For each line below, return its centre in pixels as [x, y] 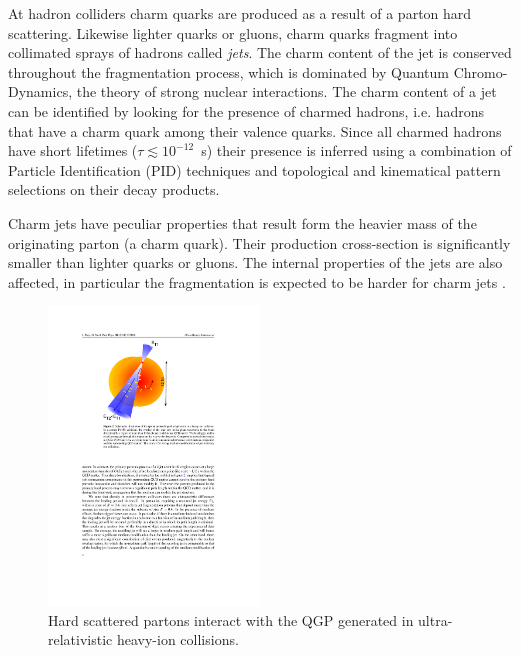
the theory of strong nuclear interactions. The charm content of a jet [286, 91]
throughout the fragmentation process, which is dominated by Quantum [228, 71]
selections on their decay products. [114, 189]
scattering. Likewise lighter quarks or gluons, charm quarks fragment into [233, 32]
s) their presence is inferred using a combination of [356, 150]
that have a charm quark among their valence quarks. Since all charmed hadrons [255, 130]
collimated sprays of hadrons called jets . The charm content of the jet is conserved [260, 52]
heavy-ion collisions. [177, 639]
